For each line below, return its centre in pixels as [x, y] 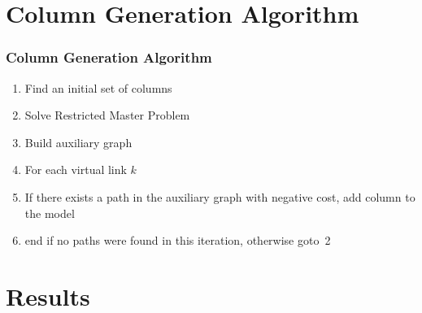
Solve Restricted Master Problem [107, 115]
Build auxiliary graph [78, 142]
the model [50, 213]
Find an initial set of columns [98, 87]
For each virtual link [76, 170]
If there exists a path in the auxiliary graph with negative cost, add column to [220, 196]
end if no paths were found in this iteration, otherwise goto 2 [178, 240]
